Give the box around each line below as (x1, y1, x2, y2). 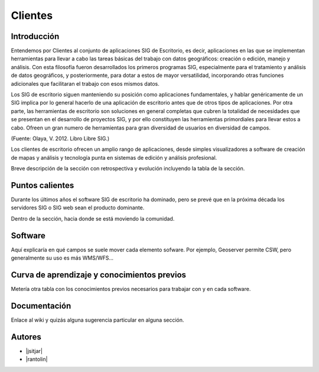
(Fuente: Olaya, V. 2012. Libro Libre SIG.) (11, 135, 110, 142)
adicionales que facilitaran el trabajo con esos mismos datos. (11, 80, 159, 87)
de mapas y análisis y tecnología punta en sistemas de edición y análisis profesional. (11, 154, 217, 161)
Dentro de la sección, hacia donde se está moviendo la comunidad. (11, 215, 175, 222)
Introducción (11, 31, 60, 41)
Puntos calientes (11, 180, 74, 190)
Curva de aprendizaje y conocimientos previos (11, 270, 186, 280)
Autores (11, 332, 41, 342)
